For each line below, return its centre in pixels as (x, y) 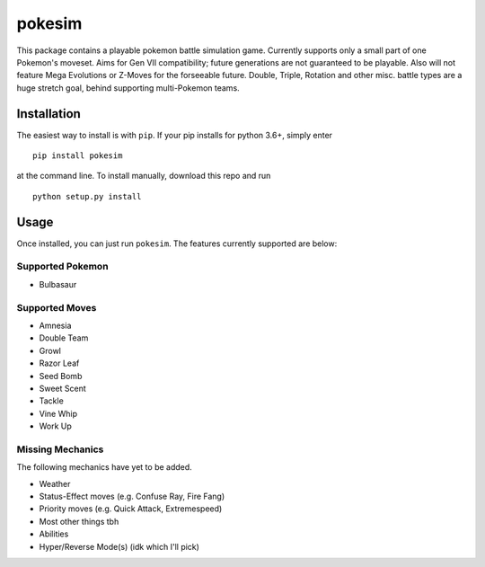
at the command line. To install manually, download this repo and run (144, 176)
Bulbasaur (58, 284)
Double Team (64, 338)
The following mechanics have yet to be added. (104, 467)
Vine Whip (58, 413)
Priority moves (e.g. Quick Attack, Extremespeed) (131, 509)
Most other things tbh (79, 521)
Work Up (55, 426)
